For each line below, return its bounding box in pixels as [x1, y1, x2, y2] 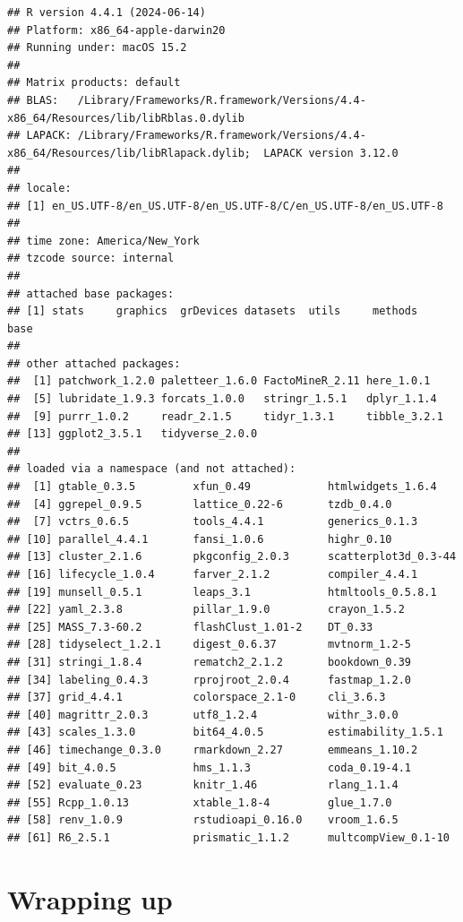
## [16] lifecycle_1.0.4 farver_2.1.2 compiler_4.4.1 [7, 568, 418, 581]
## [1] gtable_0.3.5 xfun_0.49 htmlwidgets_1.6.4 [7, 480, 437, 494]
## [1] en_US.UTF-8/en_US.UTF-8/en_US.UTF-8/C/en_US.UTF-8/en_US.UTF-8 [7, 199, 443, 212]
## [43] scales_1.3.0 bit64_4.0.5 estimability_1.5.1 [7, 726, 443, 739]
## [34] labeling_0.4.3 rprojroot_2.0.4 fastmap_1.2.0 [7, 673, 412, 686]
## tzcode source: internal [7, 252, 175, 265]
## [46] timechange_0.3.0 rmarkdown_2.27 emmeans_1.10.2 [7, 743, 418, 756]
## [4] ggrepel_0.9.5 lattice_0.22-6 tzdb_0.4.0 [7, 497, 392, 511]
